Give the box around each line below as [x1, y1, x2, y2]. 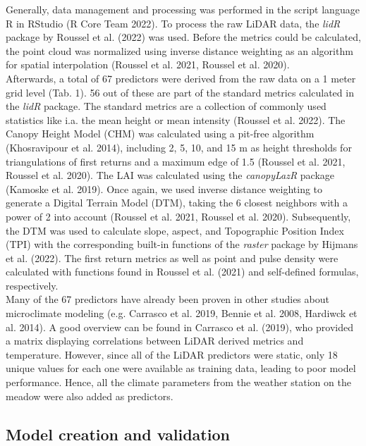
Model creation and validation [6, 423, 230, 445]
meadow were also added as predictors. [6, 388, 173, 403]
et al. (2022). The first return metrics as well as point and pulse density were [6, 250, 338, 265]
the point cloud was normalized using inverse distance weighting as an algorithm [6, 43, 353, 58]
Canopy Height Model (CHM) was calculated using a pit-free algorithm [6, 126, 315, 141]
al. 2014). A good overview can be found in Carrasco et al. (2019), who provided [6, 319, 353, 334]
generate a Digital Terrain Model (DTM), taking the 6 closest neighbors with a [6, 195, 348, 210]
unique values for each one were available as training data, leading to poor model [6, 361, 356, 376]
